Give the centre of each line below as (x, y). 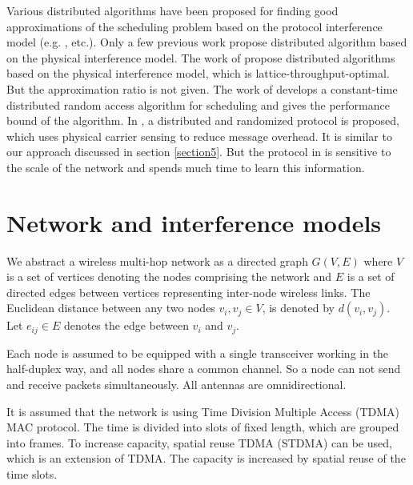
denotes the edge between (126, 325)
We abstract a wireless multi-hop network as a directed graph (157, 261)
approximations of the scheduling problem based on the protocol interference (194, 26)
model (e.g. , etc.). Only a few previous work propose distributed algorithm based (207, 42)
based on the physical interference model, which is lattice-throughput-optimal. (198, 73)
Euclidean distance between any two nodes (111, 308)
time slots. (32, 474)
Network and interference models (194, 222)
